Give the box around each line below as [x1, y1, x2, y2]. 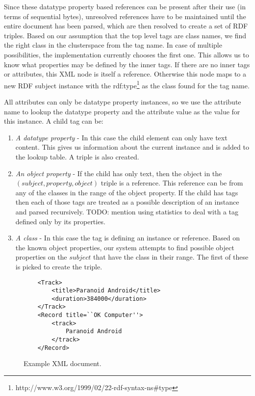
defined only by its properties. [15, 216, 105, 226]
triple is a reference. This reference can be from [101, 178, 243, 188]
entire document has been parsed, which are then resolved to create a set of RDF [4, 21, 248, 31]
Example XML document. [24, 358, 102, 369]
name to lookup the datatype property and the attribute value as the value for [4, 106, 240, 116]
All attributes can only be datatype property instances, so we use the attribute [4, 97, 241, 106]
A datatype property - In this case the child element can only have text [15, 132, 228, 142]
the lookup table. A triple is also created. [15, 151, 139, 161]
